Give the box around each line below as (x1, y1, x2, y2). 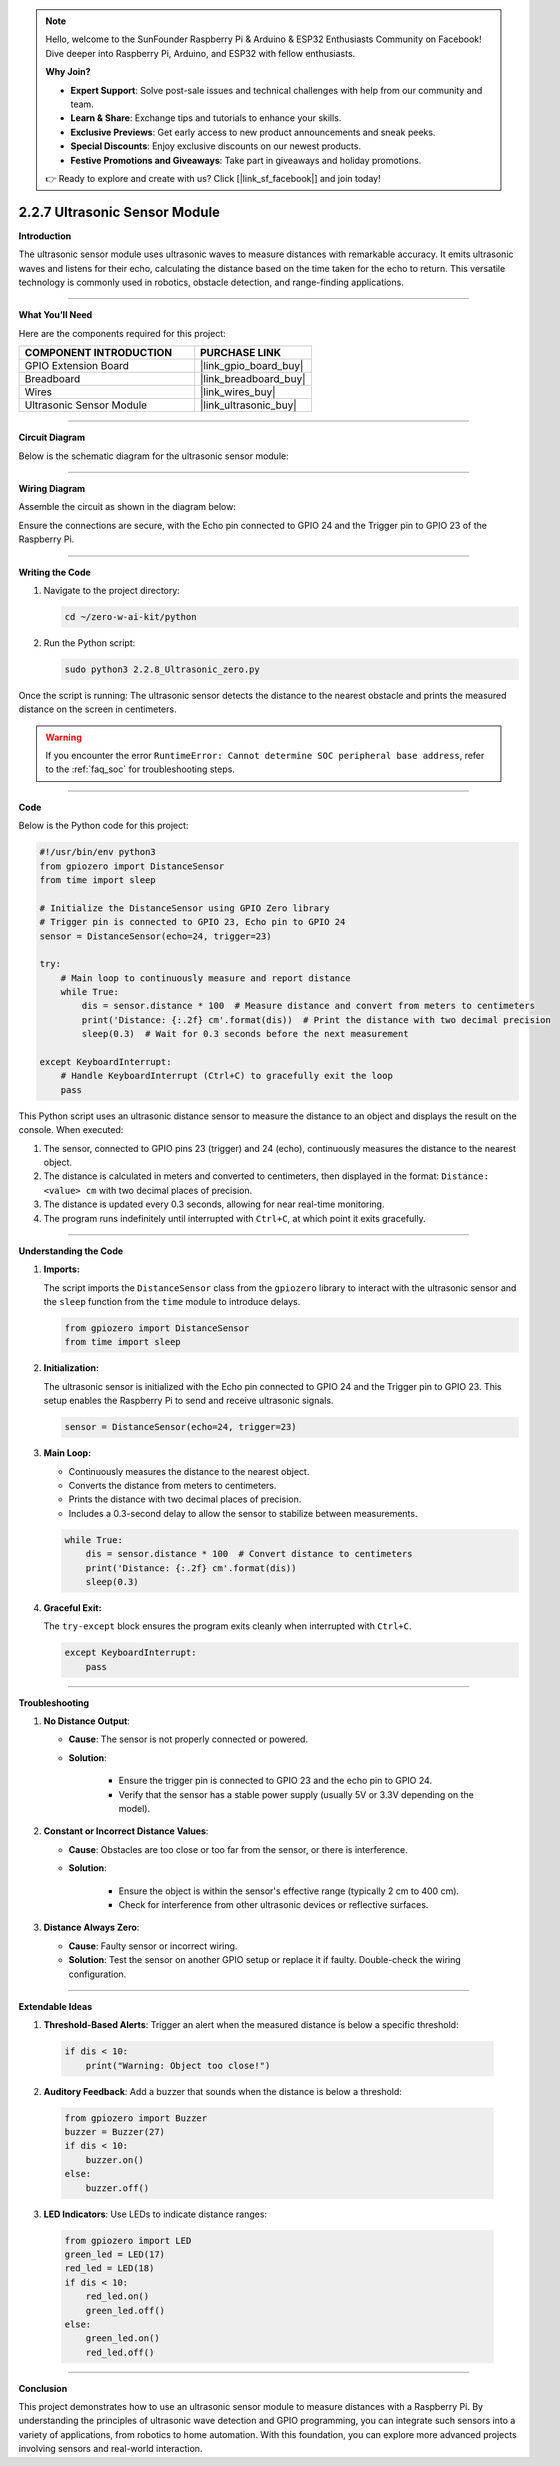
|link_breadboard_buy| (200, 372, 306, 386)
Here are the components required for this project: (18, 327, 227, 339)
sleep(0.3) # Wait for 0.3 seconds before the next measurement (81, 1028, 409, 1040)
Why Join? (45, 66, 91, 78)
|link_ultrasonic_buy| (200, 398, 297, 412)
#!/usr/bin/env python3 (39, 846, 157, 858)
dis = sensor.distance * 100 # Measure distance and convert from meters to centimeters (81, 1000, 535, 1012)
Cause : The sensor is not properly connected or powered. (68, 1733, 309, 1745)
